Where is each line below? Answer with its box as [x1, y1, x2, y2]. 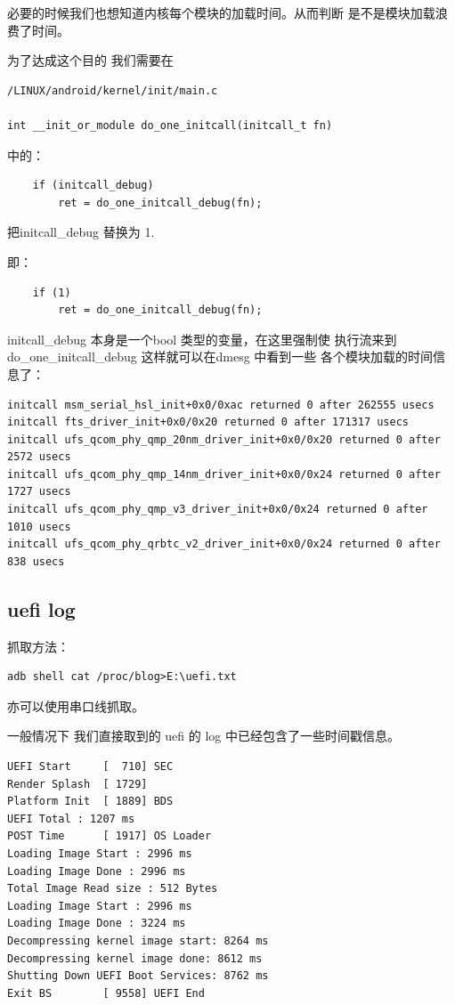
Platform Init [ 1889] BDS [7, 795, 174, 808]
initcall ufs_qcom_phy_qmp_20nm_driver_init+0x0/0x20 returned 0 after [7, 433, 441, 446]
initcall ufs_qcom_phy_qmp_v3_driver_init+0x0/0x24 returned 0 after [7, 503, 428, 516]
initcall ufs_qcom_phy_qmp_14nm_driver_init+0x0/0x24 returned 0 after [7, 467, 441, 481]
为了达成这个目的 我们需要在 [7, 51, 174, 69]
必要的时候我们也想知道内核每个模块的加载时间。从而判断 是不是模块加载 [7, 4, 435, 21]
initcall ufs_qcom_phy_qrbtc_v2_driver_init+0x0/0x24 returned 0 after [7, 538, 441, 551]
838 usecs [7, 555, 65, 568]
